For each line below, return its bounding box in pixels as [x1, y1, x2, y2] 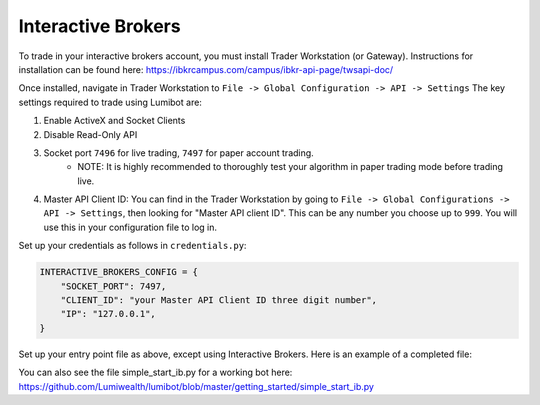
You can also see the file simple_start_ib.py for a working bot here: [18, 366, 293, 379]
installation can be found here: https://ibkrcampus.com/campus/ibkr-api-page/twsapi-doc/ [18, 63, 394, 75]
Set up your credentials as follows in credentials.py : [18, 240, 247, 252]
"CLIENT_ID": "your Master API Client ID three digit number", [60, 295, 378, 305]
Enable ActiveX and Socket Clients [43, 115, 186, 127]
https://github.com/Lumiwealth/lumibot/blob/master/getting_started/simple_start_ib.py [18, 380, 375, 392]
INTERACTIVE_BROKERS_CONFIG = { [39, 266, 199, 278]
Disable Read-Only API [43, 128, 138, 140]
